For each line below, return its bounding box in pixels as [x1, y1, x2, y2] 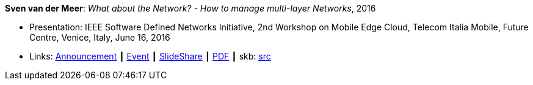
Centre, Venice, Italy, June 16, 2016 [29, 32, 170, 42]
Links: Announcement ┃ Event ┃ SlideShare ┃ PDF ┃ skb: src [29, 51, 271, 61]
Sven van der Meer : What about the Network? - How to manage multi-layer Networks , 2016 [5, 3, 376, 13]
